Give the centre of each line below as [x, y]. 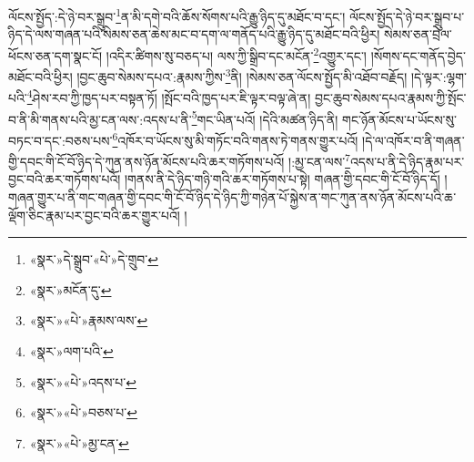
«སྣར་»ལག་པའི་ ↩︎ [71, 350]
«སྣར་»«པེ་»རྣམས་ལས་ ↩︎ [89, 320]
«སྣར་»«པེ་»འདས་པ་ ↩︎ [83, 381]
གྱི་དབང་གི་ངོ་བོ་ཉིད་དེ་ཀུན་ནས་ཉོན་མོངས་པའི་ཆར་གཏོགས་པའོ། [146, 161]
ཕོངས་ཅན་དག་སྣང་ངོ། [55, 55]
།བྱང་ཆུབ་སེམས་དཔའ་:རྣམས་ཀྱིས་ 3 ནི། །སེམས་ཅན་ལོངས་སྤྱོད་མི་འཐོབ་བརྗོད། [242, 75]
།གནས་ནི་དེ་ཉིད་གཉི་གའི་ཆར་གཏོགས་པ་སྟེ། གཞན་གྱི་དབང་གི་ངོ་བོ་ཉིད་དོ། [282, 179]
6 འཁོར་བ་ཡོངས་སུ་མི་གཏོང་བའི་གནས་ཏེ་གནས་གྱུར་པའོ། [235, 139]
